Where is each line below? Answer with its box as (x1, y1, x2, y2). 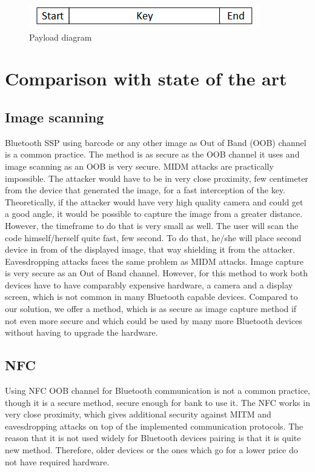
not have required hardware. (5, 455, 110, 468)
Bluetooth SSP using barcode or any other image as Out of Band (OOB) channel (5, 136, 307, 148)
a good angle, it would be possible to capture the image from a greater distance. (5, 207, 303, 220)
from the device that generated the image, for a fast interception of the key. (5, 184, 285, 196)
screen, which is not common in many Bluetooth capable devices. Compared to (5, 290, 298, 303)
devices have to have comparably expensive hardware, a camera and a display (5, 278, 293, 291)
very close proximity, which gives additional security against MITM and (5, 408, 271, 420)
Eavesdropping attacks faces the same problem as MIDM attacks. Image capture (5, 254, 303, 267)
